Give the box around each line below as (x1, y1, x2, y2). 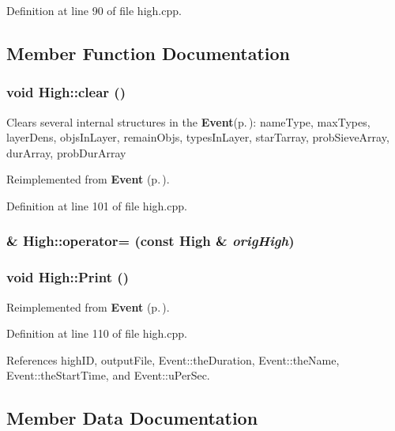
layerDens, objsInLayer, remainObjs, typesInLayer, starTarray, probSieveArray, (6, 129, 389, 146)
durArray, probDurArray (6, 144, 126, 161)
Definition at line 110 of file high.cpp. (6, 325, 187, 342)
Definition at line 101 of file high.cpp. (6, 197, 187, 214)
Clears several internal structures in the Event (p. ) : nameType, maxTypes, (6, 113, 371, 130)
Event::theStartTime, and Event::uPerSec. (6, 367, 210, 384)
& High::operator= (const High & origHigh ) (6, 231, 295, 251)
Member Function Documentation (6, 40, 291, 65)
